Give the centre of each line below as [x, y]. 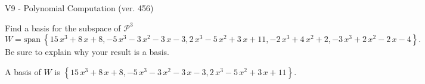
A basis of [23, 71]
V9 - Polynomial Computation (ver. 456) [79, 8]
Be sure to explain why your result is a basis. [87, 52]
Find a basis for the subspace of [63, 28]
